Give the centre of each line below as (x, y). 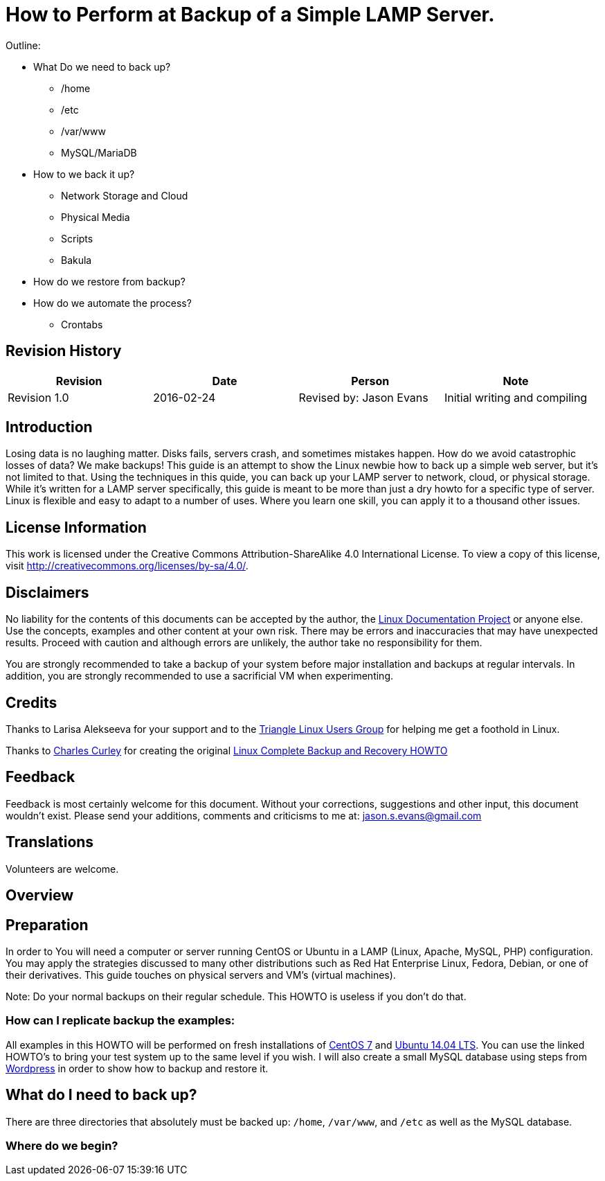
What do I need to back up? (101, 1095)
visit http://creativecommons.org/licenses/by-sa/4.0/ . (127, 566)
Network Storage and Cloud (125, 195)
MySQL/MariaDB (99, 152)
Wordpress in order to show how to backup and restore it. (137, 1068)
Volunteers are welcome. (62, 869)
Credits (31, 702)
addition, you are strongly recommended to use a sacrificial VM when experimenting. (199, 676)
